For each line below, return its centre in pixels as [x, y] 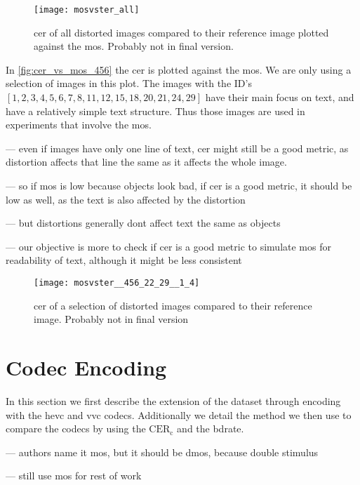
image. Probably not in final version [111, 319]
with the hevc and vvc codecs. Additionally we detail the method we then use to [179, 414]
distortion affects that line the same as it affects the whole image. [146, 162]
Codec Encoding [86, 367]
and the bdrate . [211, 428]
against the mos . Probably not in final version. [134, 46]
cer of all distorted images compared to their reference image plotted [181, 32]
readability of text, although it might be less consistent [124, 260]
